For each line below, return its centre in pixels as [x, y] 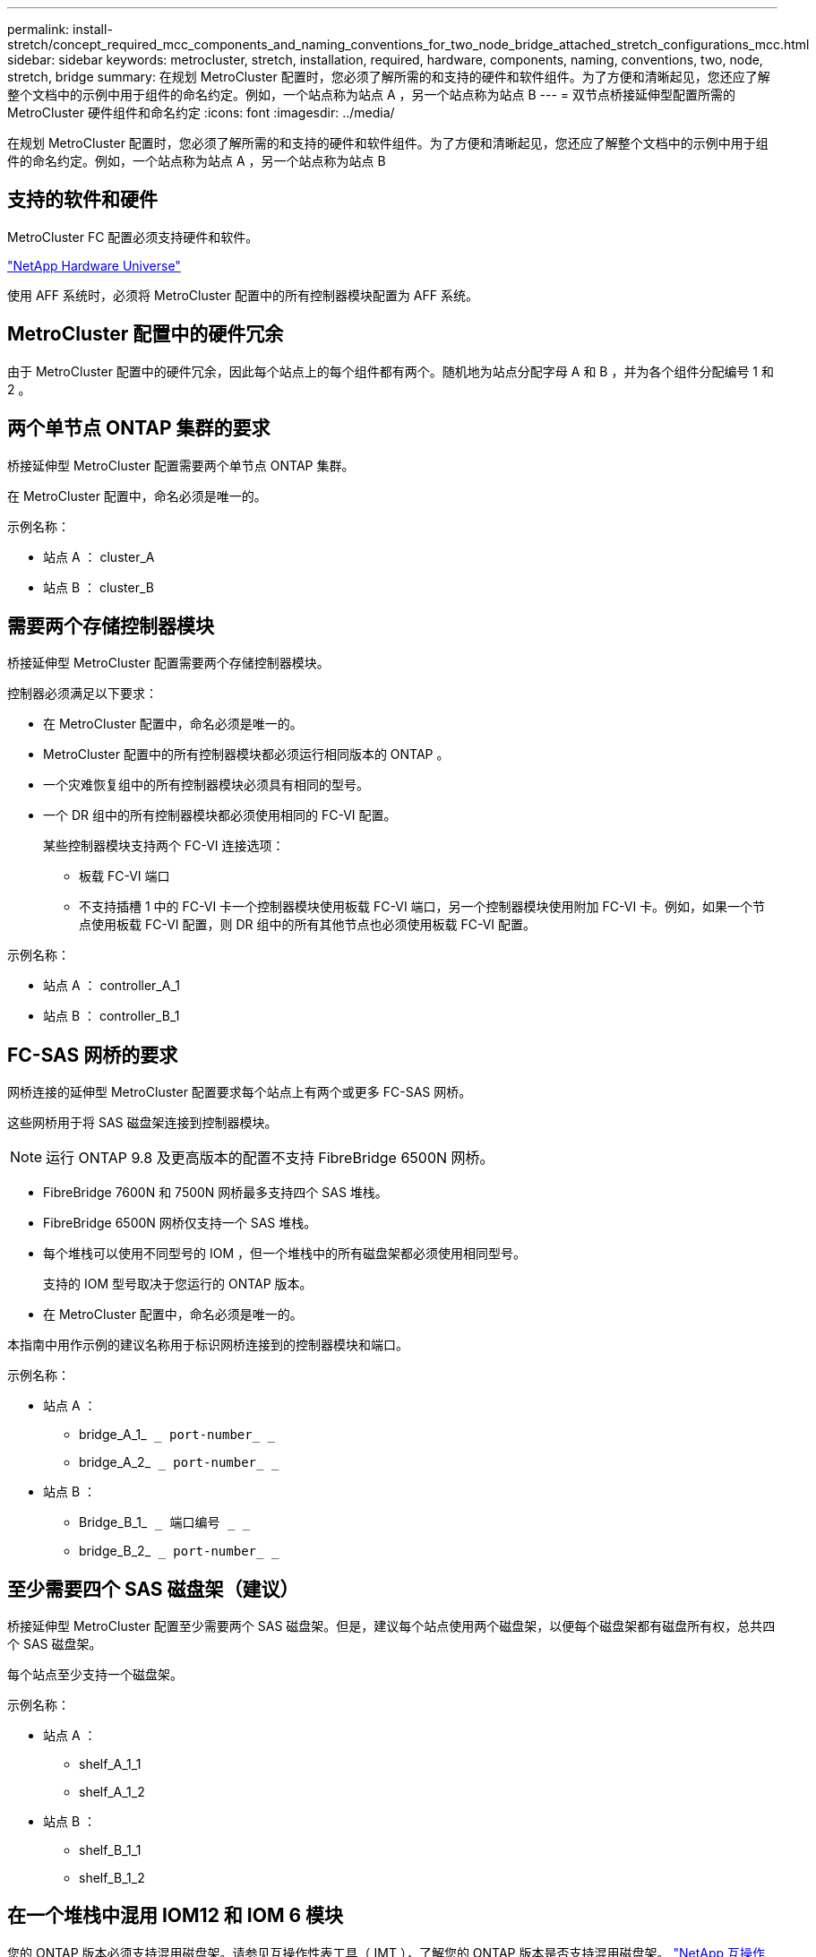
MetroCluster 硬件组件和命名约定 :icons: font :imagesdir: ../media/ [201, 112]
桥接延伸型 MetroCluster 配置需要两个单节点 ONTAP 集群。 [181, 465]
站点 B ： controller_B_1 [112, 1016]
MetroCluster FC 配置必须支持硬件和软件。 [133, 237]
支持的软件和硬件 [82, 200]
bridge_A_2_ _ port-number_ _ [179, 1462]
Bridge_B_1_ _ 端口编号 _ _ [165, 1522]
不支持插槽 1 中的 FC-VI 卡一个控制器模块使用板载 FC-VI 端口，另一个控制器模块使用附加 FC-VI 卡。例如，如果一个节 [422, 907]
